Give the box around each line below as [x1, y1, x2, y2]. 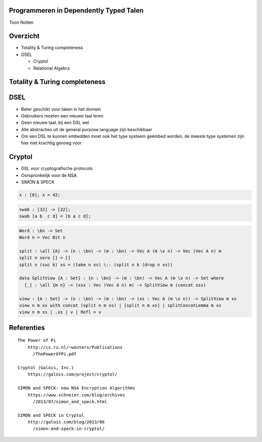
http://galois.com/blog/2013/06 [27, 419, 105, 425]
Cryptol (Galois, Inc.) [17, 365, 74, 370]
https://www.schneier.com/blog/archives [27, 392, 126, 398]
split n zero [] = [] [19, 255, 71, 261]
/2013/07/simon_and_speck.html [33, 399, 108, 404]
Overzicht [9, 32, 40, 40]
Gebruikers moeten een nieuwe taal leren [21, 113, 104, 119]
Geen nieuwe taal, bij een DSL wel [21, 119, 89, 126]
